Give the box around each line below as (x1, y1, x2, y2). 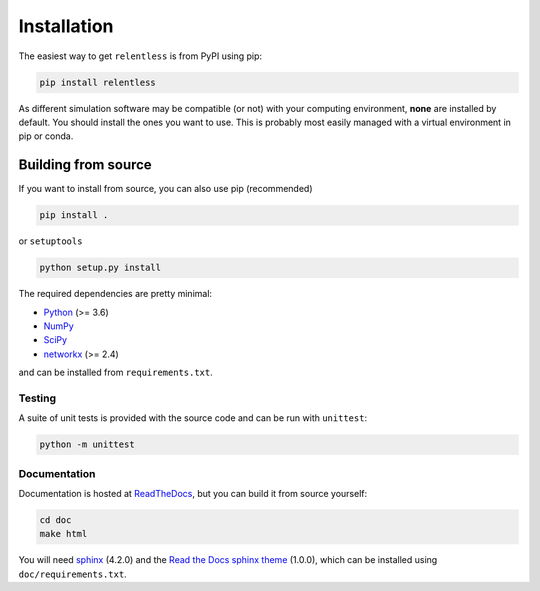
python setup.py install (39, 262, 162, 274)
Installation (18, 15, 114, 37)
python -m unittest (39, 439, 135, 450)
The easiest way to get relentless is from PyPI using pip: (18, 50, 263, 62)
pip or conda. (18, 130, 74, 142)
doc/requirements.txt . (18, 568, 127, 580)
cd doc (39, 514, 72, 525)
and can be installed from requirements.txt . (18, 366, 214, 379)
